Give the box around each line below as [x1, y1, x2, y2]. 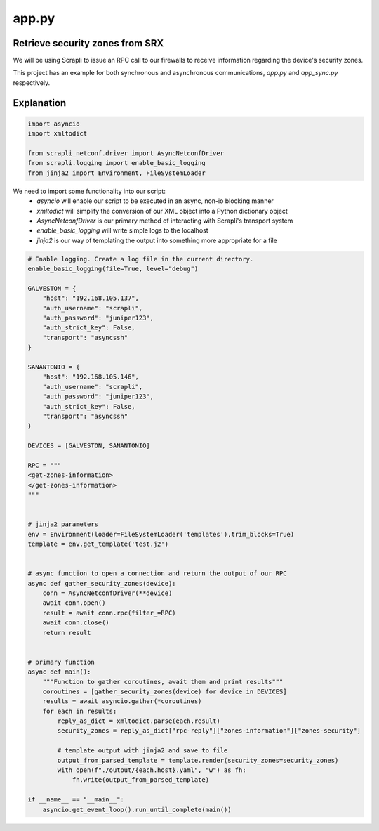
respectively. [13, 78, 51, 87]
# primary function [27, 657, 95, 666]
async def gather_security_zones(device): [27, 580, 176, 587]
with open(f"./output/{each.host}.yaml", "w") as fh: [57, 766, 246, 774]
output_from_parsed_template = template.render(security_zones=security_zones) [57, 756, 339, 764]
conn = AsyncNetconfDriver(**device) [42, 589, 173, 597]
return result [42, 629, 91, 636]
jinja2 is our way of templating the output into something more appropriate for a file [36, 236, 277, 244]
